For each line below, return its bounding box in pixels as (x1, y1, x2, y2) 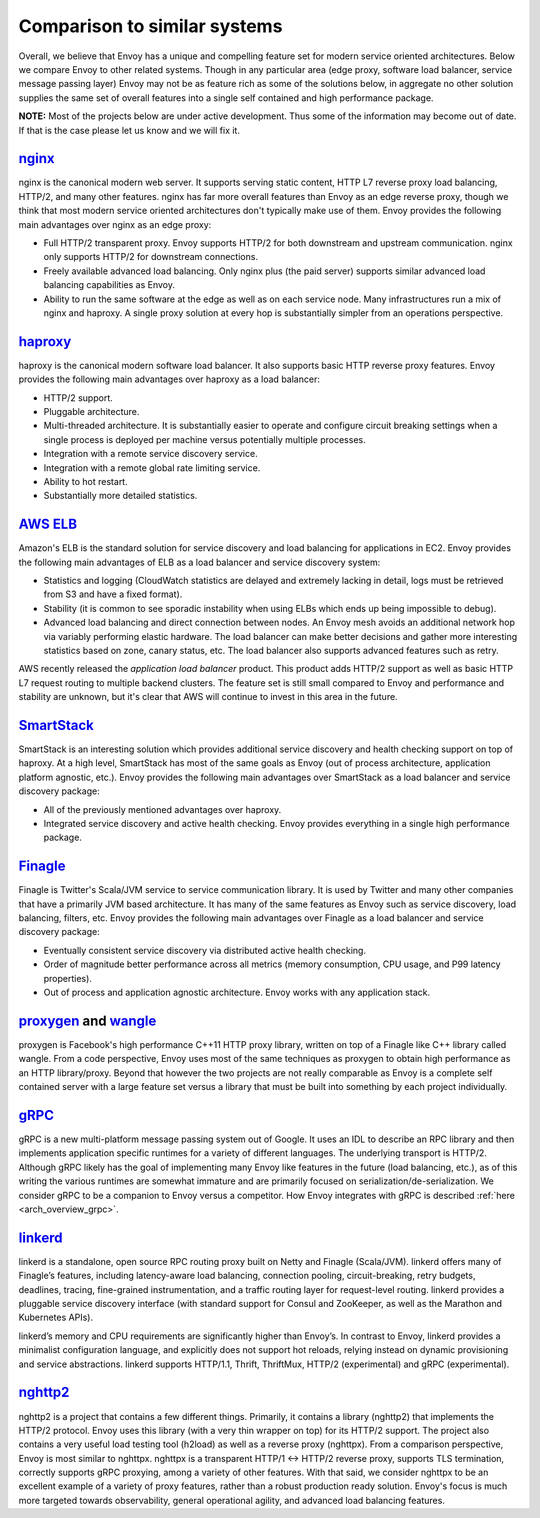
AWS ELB (18, 516, 78, 533)
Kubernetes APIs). (18, 1311, 94, 1324)
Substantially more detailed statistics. (43, 490, 198, 502)
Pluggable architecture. (43, 406, 140, 417)
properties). (43, 972, 92, 984)
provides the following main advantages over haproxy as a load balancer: (18, 373, 320, 385)
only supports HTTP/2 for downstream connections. (43, 251, 259, 263)
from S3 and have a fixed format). (43, 588, 183, 600)
